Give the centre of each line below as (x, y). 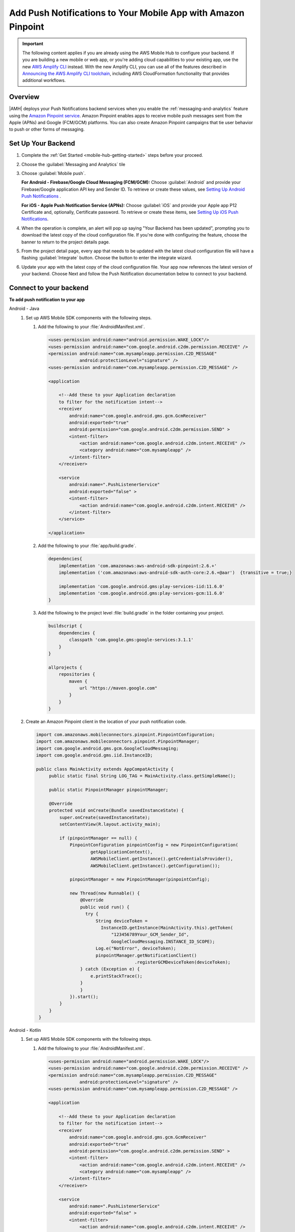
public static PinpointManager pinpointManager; (109, 790)
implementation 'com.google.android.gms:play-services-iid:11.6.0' (142, 586)
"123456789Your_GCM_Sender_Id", (150, 935)
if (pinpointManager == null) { (98, 838)
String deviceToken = (122, 921)
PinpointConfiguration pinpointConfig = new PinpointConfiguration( (154, 845)
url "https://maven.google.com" (118, 688)
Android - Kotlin (25, 1030)
